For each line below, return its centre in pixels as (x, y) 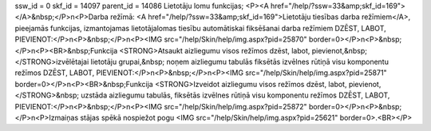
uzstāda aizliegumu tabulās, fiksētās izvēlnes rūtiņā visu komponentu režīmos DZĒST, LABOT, (235, 95)
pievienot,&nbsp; (339, 50)
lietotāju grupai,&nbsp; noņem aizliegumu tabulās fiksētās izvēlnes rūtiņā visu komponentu (239, 62)
